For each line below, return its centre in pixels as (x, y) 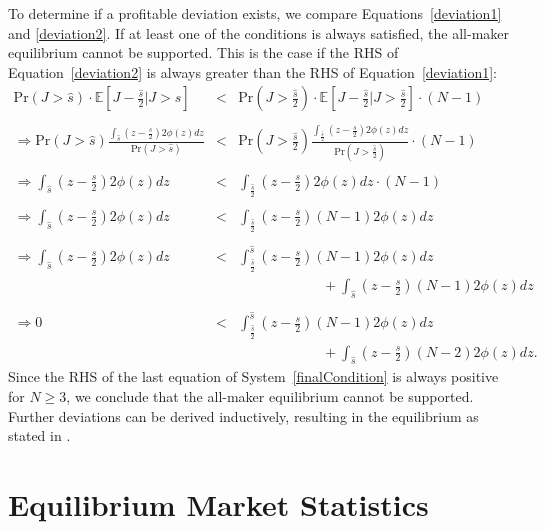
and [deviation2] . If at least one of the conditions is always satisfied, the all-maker (259, 32)
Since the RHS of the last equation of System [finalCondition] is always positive (253, 376)
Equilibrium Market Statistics (218, 503)
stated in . (39, 435)
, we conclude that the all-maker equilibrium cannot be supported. (270, 395)
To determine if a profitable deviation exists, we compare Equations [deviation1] (255, 13)
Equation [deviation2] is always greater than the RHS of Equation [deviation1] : (253, 71)
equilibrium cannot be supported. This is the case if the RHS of (203, 52)
